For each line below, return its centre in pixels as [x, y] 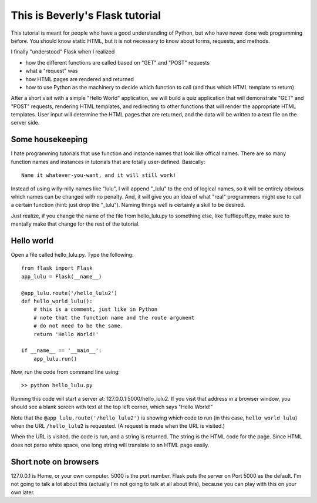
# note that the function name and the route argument [114, 318]
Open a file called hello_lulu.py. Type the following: [72, 255]
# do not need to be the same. [78, 326]
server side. [25, 123]
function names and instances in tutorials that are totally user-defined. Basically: [108, 162]
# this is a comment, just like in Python [95, 309]
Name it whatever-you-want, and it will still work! [99, 175]
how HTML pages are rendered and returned [80, 79]
